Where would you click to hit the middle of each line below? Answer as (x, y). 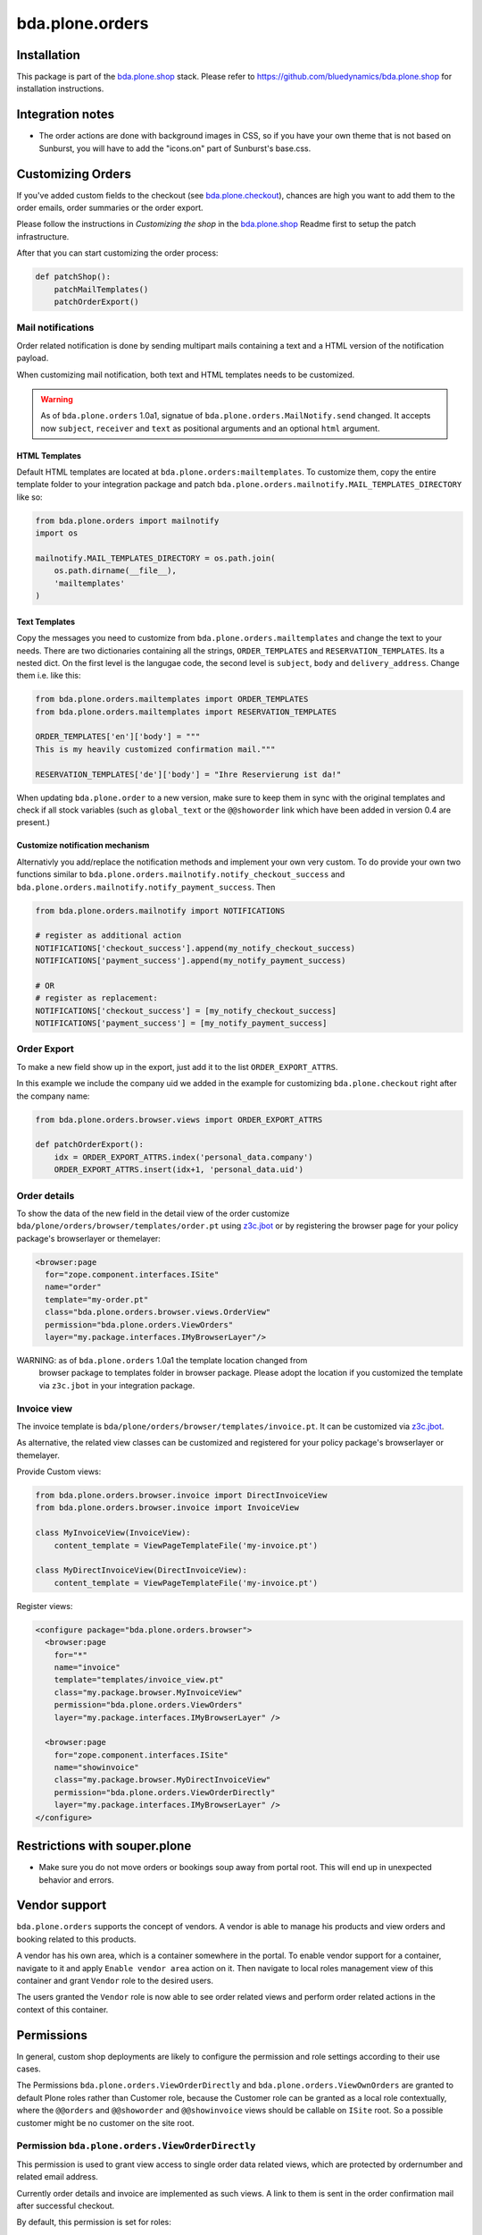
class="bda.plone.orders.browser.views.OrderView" (158, 1312)
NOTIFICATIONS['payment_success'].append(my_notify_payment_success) (191, 961)
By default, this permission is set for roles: (94, 2222)
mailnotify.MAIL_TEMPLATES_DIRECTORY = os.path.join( (155, 558)
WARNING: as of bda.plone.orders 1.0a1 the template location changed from (162, 1360)
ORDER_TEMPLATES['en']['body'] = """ (118, 737)
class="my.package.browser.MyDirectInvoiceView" (162, 1780)
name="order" (73, 1287)
